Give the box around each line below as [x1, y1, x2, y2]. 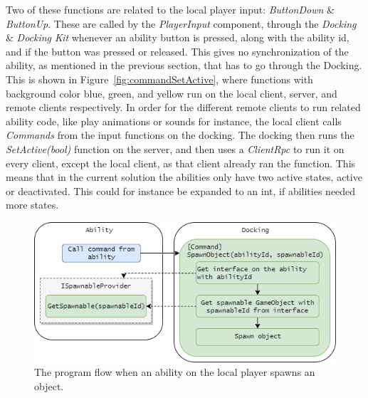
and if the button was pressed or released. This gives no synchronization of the [6, 43, 349, 58]
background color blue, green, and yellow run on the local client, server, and [6, 85, 337, 100]
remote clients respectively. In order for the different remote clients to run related [6, 100, 361, 115]
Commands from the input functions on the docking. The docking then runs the [6, 127, 354, 142]
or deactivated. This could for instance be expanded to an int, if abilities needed [6, 183, 356, 198]
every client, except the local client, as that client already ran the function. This [6, 155, 356, 170]
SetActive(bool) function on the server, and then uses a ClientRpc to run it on [6, 141, 345, 156]
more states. [6, 197, 59, 212]
